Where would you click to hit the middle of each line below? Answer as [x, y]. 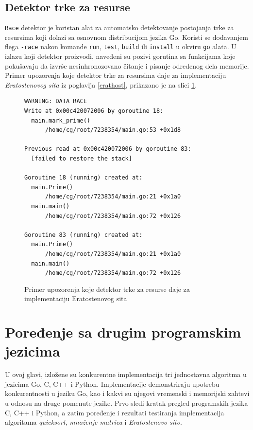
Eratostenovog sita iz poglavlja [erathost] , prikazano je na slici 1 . [101, 84]
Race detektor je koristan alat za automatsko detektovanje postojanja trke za [119, 27]
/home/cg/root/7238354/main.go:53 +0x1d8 [113, 130]
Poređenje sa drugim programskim [123, 332]
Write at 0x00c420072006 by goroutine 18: [94, 111]
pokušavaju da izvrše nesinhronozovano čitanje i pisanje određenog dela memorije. [127, 65]
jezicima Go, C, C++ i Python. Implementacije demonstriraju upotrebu [112, 384]
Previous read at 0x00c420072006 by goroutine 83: [108, 149]
